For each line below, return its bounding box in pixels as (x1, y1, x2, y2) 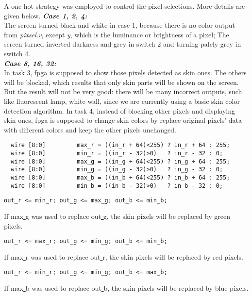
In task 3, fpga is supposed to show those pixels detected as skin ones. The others (4, 67, 247, 78)
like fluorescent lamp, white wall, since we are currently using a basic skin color (4, 96, 240, 106)
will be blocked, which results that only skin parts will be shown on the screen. (4, 77, 239, 87)
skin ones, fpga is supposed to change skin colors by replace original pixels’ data (4, 115, 242, 125)
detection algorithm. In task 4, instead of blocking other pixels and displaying (4, 105, 235, 115)
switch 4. (4, 48, 31, 58)
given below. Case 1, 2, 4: (4, 10, 87, 20)
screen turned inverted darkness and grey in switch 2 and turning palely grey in (4, 39, 241, 49)
